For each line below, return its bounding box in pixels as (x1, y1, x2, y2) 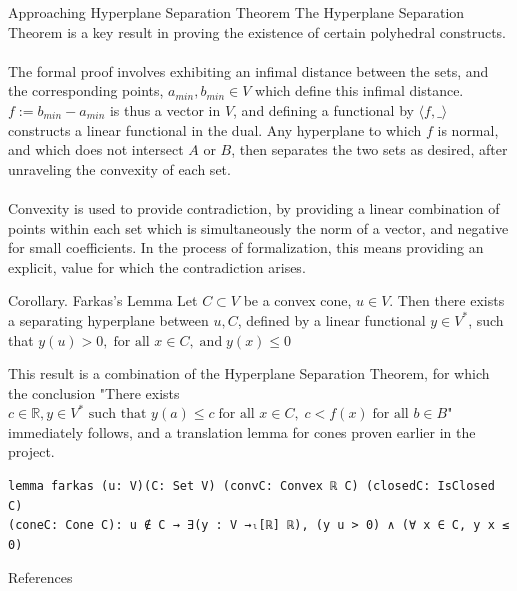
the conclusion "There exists (8, 382, 180, 403)
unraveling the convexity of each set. (8, 158, 231, 179)
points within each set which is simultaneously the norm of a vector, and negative (8, 217, 509, 238)
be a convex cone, (243, 290, 352, 311)
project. (8, 441, 55, 462)
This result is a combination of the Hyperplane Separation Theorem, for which (8, 363, 490, 384)
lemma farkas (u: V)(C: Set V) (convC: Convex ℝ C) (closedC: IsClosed (8, 479, 495, 494)
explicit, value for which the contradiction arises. (8, 256, 306, 277)
